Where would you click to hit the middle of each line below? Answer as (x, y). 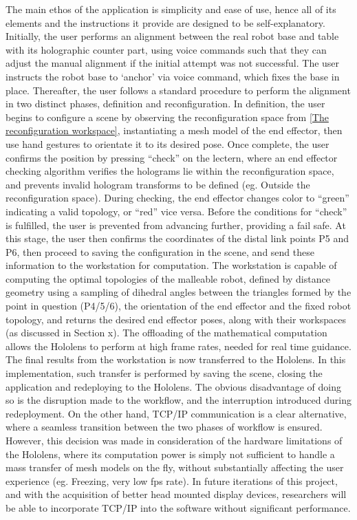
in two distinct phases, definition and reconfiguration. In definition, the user (165, 104)
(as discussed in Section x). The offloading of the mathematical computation (166, 333)
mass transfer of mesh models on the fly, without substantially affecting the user (175, 467)
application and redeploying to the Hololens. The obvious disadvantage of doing (173, 386)
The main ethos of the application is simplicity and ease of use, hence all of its (171, 9)
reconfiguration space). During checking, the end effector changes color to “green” (177, 198)
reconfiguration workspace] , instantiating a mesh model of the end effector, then (174, 130)
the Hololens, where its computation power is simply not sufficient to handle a (170, 454)
